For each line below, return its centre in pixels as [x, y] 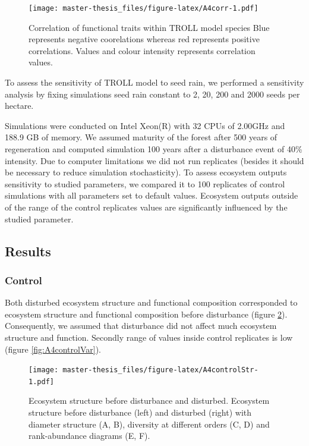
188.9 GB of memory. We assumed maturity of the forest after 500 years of [141, 137]
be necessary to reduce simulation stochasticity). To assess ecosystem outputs [146, 172]
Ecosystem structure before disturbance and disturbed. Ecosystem [149, 401]
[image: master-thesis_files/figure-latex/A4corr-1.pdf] [144, 8]
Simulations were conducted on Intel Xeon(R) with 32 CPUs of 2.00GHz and [145, 125]
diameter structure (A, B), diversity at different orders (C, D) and [149, 424]
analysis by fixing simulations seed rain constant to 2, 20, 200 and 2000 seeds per [152, 94]
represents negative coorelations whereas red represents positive [144, 39]
